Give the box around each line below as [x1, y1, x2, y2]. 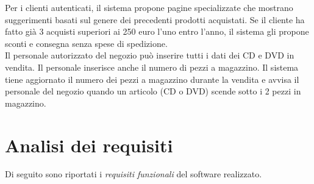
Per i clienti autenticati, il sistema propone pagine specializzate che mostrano [5, 1, 293, 13]
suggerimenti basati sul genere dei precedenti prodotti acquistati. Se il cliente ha [5, 13, 305, 26]
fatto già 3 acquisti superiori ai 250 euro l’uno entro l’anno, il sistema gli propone [5, 25, 309, 38]
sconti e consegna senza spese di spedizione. [5, 37, 168, 49]
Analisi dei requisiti [5, 132, 173, 157]
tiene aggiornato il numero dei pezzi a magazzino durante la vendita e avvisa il [5, 73, 299, 85]
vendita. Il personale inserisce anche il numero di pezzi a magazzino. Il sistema [5, 60, 299, 73]
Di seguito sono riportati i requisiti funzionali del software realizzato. [5, 168, 262, 180]
